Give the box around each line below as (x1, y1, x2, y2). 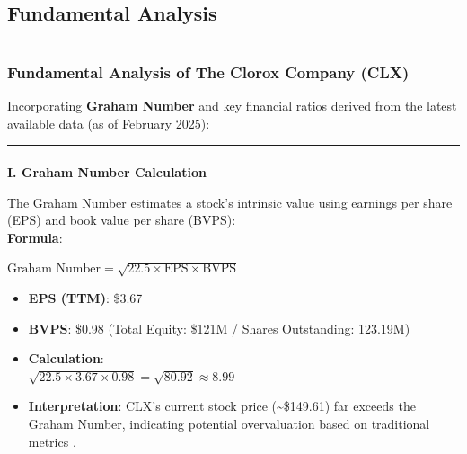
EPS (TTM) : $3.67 (28, 289, 143, 307)
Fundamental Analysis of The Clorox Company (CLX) (7, 60, 410, 83)
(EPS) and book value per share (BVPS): (7, 210, 236, 229)
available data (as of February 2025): (7, 113, 210, 132)
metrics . (28, 432, 76, 450)
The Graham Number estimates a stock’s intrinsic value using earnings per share (7, 192, 453, 211)
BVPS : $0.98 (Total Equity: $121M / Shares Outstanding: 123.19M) (28, 318, 410, 337)
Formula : (7, 227, 63, 246)
